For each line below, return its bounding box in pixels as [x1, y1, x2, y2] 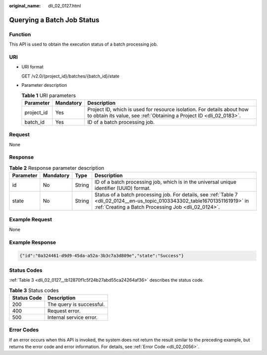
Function [9, 31, 31, 38]
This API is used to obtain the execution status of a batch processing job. [9, 41, 158, 47]
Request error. [47, 307, 81, 314]
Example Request [9, 216, 52, 223]
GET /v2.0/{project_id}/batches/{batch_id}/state [21, 73, 120, 79]
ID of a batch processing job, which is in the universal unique [94, 178, 237, 185]
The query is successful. [47, 300, 105, 307]
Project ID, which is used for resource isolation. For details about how [87, 106, 249, 113]
